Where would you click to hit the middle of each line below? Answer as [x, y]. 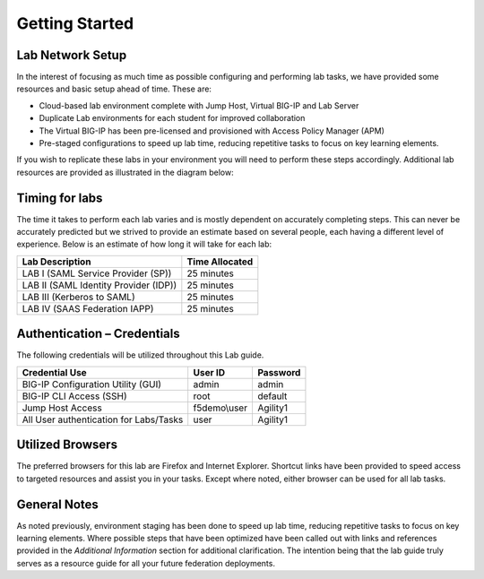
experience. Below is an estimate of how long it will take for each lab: [144, 244]
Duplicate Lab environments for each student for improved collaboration [172, 118]
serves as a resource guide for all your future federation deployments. [146, 563]
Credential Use [54, 372]
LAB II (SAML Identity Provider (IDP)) [99, 285]
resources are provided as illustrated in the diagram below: [125, 172]
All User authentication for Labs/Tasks [103, 419]
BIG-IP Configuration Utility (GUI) [91, 384]
